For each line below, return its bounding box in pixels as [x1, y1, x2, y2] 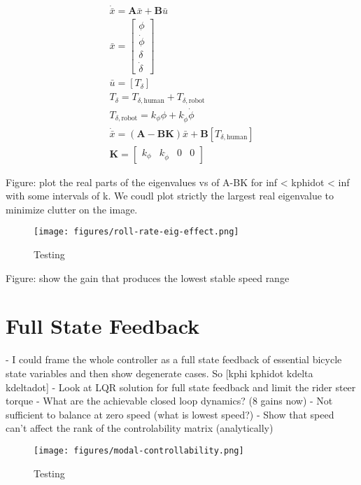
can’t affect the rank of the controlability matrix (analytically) [6, 421, 274, 435]
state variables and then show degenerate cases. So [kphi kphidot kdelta [6, 365, 313, 380]
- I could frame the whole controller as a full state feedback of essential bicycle [6, 352, 342, 367]
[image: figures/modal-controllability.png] [34, 445, 244, 456]
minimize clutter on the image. [6, 202, 138, 216]
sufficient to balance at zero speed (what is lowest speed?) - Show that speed [6, 407, 334, 421]
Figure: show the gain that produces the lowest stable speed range [6, 270, 290, 285]
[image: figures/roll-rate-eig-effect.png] [34, 227, 239, 237]
